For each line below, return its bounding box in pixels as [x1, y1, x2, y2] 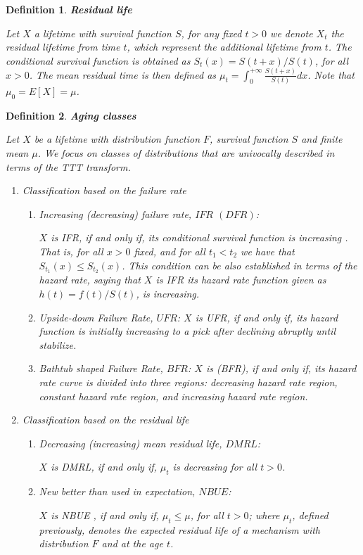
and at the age [101, 536, 163, 551]
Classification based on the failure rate [22, 183, 186, 198]
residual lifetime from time [6, 39, 120, 54]
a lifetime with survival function [34, 25, 172, 40]
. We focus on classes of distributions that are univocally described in [37, 145, 335, 160]
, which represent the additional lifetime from [127, 39, 321, 54]
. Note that [307, 67, 355, 82]
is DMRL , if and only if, [51, 459, 157, 474]
